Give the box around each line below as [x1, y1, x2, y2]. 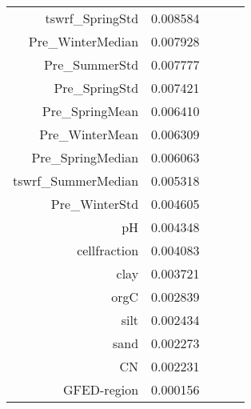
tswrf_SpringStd [45, 9, 139, 27]
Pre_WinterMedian [28, 32, 139, 50]
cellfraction [77, 241, 139, 259]
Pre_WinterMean [39, 125, 139, 143]
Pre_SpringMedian [31, 148, 139, 166]
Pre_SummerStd [43, 55, 139, 74]
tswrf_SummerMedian [13, 171, 139, 190]
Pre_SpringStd [54, 78, 139, 97]
